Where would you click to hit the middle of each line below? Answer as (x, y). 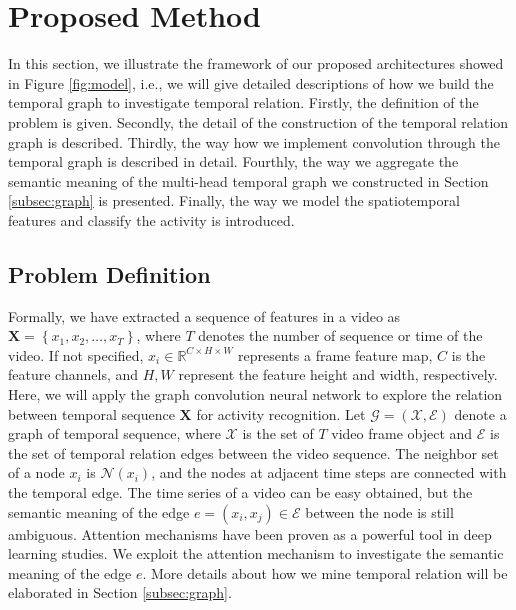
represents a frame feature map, (335, 354)
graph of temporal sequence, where (114, 433)
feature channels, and (73, 374)
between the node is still (379, 511)
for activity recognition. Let (281, 413)
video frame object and (402, 433)
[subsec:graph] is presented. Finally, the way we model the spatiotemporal (234, 200)
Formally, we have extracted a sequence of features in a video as (204, 315)
